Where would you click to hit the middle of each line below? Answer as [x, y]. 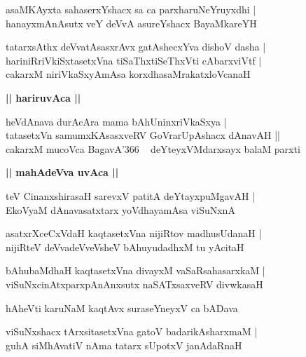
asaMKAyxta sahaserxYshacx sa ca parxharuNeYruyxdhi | [131, 9]
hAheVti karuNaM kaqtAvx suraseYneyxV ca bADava [122, 308]
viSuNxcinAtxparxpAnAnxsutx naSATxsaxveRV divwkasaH [134, 284]
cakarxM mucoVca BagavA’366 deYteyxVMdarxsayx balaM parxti [153, 148]
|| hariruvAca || [43, 97]
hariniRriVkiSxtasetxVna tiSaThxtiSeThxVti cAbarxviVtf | [134, 60]
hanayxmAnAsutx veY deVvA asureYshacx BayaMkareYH [131, 23]
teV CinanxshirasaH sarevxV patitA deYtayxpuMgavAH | [131, 195]
